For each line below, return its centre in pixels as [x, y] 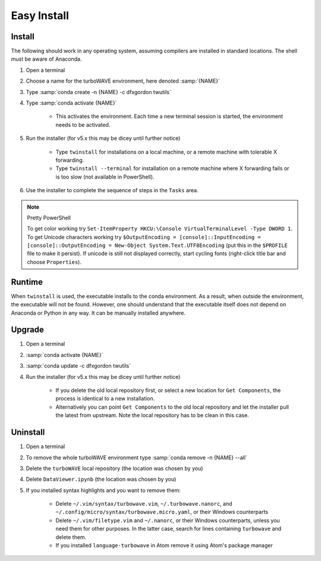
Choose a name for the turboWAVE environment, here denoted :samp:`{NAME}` [123, 81]
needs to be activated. [83, 124]
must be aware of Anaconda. [46, 59]
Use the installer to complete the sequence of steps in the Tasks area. [112, 190]
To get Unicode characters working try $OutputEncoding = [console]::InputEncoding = [144, 237]
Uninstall [28, 432]
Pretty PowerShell [49, 218]
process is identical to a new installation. [105, 399]
